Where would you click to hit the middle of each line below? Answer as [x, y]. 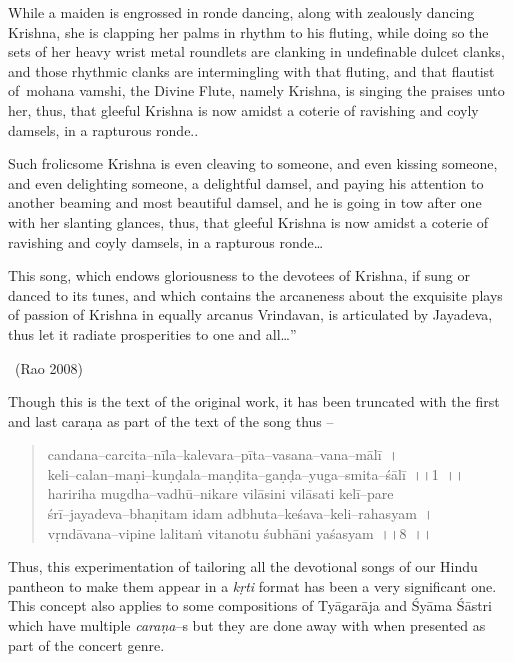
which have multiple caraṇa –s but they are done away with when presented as [247, 625]
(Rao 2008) [48, 367]
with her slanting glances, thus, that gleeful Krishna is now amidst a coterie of [248, 221]
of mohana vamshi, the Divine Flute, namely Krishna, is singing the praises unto [256, 90]
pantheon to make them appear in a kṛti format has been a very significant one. [252, 585]
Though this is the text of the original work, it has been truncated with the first [254, 401]
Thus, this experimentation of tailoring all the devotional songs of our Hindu [243, 566]
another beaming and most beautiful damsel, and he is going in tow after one [245, 202]
